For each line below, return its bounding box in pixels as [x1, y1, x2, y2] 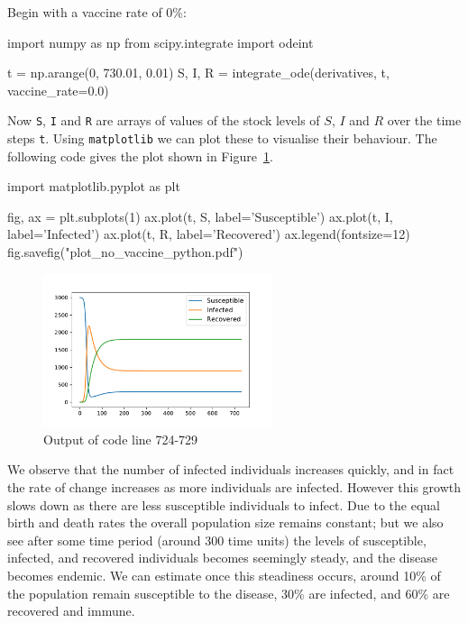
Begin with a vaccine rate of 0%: [7, 3, 187, 21]
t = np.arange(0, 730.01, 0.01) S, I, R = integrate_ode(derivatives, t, [7, 63, 390, 82]
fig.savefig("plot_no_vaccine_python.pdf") [7, 243, 243, 261]
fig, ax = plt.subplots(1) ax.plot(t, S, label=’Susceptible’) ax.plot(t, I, [7, 206, 393, 225]
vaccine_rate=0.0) [7, 80, 109, 99]
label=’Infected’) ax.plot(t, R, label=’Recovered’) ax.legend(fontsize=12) [7, 224, 410, 243]
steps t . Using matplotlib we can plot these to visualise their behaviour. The [7, 129, 437, 148]
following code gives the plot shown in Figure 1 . [7, 146, 273, 165]
